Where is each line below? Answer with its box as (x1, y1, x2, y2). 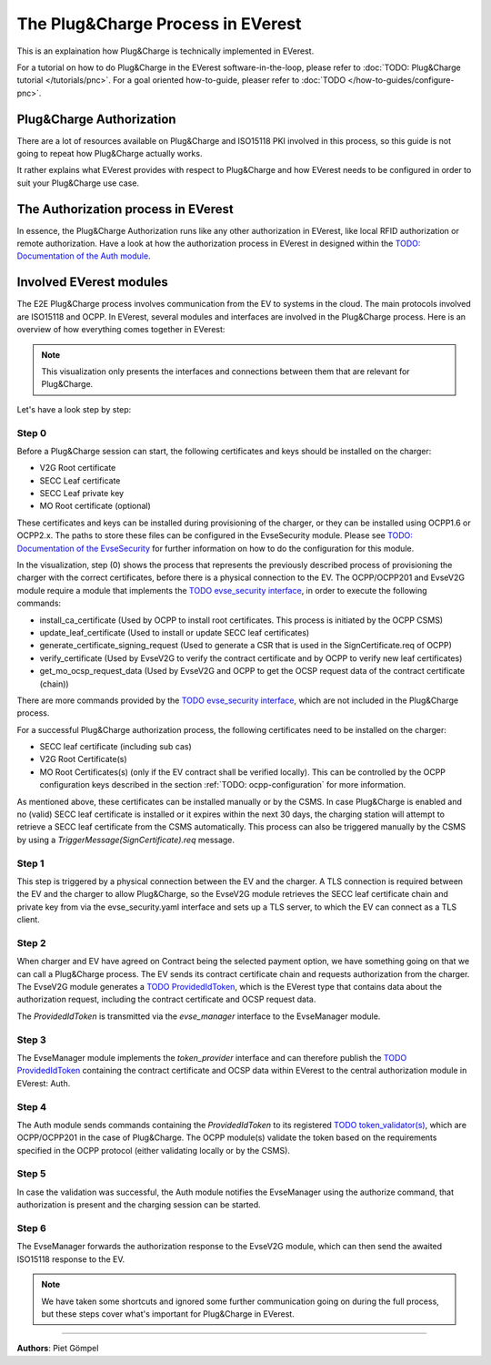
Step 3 (16, 1034, 47, 1046)
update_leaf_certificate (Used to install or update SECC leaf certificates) (39, 626, 310, 637)
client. (16, 914, 40, 925)
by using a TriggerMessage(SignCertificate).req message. (16, 834, 235, 845)
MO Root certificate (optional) (39, 501, 152, 512)
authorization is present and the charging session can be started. (16, 1199, 261, 1210)
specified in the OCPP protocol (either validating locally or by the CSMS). (16, 1145, 291, 1156)
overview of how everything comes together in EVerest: (16, 324, 225, 335)
